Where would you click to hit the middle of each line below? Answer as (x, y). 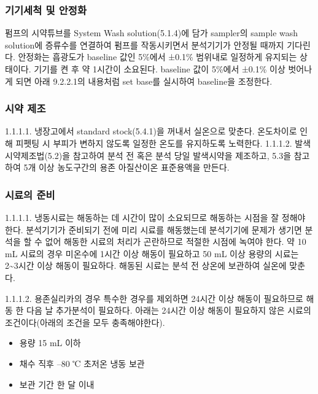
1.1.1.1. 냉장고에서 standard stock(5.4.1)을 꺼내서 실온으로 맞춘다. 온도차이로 (151, 131)
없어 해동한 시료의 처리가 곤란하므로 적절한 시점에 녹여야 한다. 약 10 (176, 241)
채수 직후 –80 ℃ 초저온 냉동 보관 (82, 363)
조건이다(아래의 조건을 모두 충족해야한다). (85, 322)
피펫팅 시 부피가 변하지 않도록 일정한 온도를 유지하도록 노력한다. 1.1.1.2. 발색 (163, 143)
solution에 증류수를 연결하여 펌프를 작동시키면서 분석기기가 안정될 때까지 (145, 44)
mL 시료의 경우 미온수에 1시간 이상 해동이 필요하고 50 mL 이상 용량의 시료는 (152, 253)
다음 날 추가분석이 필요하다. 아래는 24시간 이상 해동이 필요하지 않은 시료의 (169, 310)
